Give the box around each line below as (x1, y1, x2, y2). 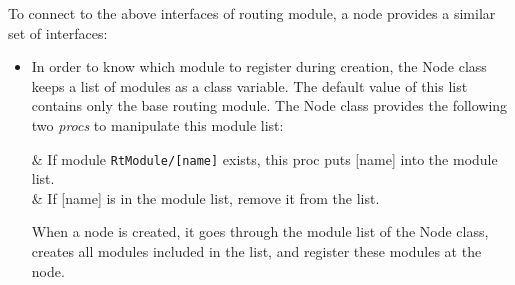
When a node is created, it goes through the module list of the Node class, (31, 221, 489, 242)
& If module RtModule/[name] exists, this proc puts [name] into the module (31, 148, 498, 169)
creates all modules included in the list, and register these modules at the (31, 241, 482, 261)
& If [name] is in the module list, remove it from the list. (31, 187, 380, 208)
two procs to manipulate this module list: (31, 114, 284, 135)
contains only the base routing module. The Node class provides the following (31, 95, 508, 116)
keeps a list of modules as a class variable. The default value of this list (31, 75, 468, 96)
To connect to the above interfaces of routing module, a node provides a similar (8, 3, 496, 23)
